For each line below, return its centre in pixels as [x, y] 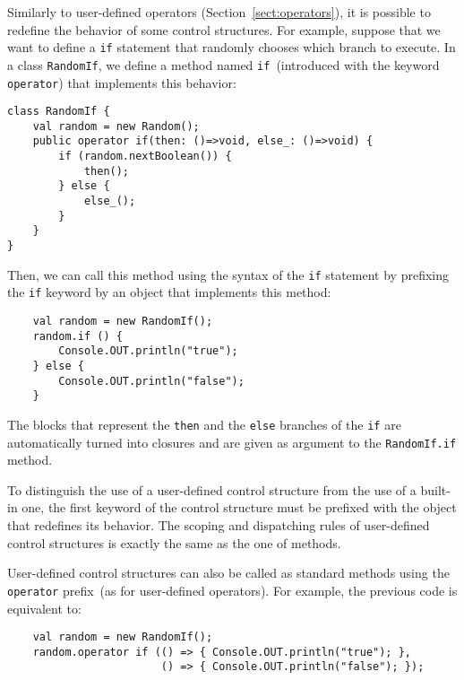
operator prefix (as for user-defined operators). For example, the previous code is [232, 590]
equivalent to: [44, 608]
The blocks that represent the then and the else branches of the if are [204, 424]
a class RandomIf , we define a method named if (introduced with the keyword [223, 64]
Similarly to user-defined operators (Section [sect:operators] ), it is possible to [219, 12]
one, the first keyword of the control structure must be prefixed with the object [239, 507]
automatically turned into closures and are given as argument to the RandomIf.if [232, 442]
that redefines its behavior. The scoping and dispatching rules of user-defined [219, 525]
